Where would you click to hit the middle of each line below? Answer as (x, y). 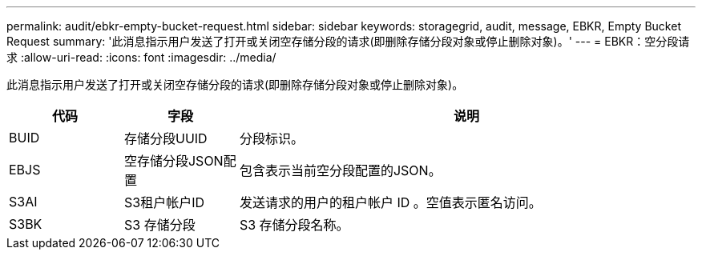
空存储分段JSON (173, 161)
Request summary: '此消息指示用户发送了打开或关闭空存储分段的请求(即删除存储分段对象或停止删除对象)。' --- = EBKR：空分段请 (348, 41)
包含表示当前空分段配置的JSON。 (340, 170)
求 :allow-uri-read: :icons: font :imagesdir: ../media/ (141, 57)
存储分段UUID (165, 138)
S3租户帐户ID (164, 202)
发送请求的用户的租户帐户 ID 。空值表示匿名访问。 (390, 202)
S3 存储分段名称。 (294, 225)
